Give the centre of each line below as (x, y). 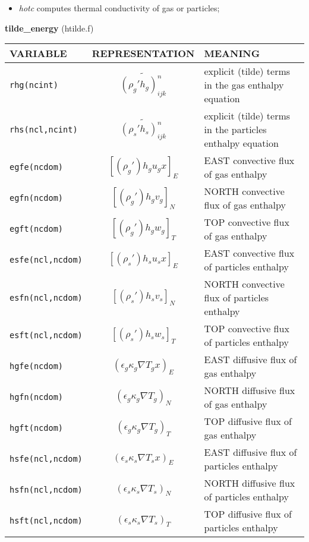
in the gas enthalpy (244, 85)
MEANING (232, 53)
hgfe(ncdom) (37, 366)
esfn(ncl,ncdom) (46, 297)
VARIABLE (38, 53)
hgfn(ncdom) (37, 397)
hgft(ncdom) (37, 428)
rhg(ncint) (34, 85)
